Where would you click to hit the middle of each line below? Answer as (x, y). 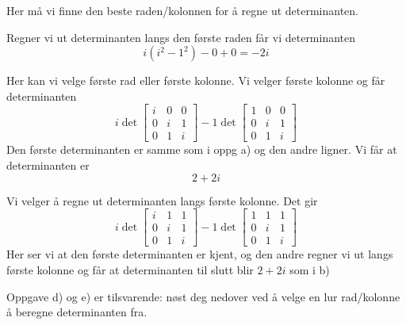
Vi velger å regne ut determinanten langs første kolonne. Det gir (162, 200)
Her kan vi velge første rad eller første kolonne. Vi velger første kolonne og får (196, 80)
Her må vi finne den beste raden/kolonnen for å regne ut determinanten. (183, 10)
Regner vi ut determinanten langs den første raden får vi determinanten (181, 37)
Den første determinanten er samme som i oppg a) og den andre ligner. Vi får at (202, 149)
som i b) (310, 269)
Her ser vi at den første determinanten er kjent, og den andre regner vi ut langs (200, 254)
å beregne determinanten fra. (77, 312)
